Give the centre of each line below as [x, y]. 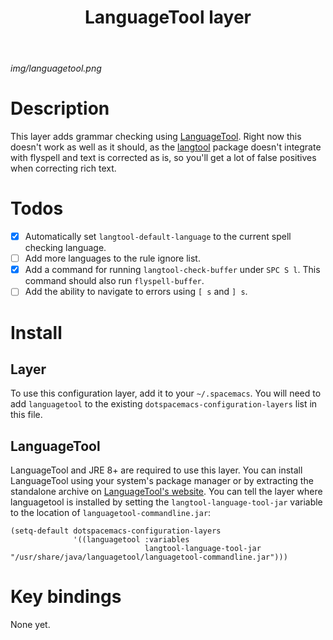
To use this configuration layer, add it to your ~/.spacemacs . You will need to [166, 393]
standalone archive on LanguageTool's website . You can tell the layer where [166, 492]
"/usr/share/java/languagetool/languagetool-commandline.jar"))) [149, 557]
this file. [26, 415]
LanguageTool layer [168, 17]
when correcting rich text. [63, 168]
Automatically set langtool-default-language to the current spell [158, 237]
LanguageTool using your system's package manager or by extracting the [162, 481]
